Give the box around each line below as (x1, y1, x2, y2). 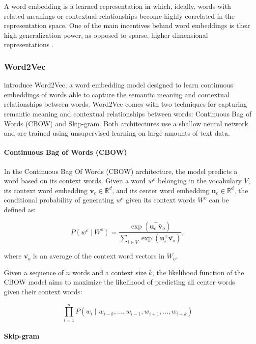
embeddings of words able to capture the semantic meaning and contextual (4, 89, 229, 99)
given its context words (126, 195, 196, 205)
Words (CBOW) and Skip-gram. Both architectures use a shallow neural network (4, 118, 249, 128)
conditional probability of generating (4, 195, 114, 205)
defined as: (4, 204, 36, 214)
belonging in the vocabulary (157, 175, 242, 186)
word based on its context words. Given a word (4, 175, 146, 186)
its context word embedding (4, 185, 88, 195)
